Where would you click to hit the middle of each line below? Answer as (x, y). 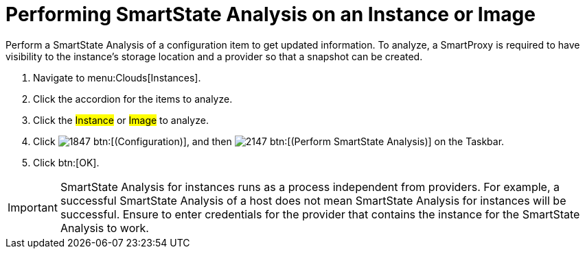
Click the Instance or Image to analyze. (121, 120)
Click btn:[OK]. (66, 162)
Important (33, 207)
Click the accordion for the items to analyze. (133, 99)
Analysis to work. (104, 228)
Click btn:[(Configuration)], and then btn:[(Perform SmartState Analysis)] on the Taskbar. (269, 141)
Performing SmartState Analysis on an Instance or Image (271, 14)
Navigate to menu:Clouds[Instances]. (117, 77)
